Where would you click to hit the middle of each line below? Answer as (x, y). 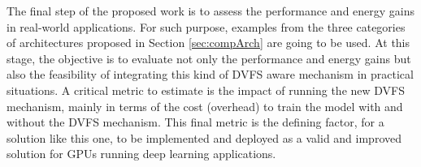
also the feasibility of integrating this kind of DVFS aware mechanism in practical (210, 74)
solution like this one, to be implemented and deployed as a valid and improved (204, 137)
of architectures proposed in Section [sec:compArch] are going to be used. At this (208, 43)
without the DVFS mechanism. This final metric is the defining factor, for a (195, 122)
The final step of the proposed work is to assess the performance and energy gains (211, 11)
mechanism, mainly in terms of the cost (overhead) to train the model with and (205, 106)
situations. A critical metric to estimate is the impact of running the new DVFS (206, 90)
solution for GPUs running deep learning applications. (141, 154)
